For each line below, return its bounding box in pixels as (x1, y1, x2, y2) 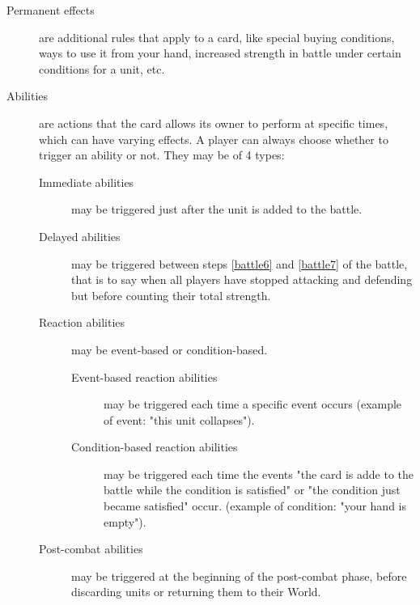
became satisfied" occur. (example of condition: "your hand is (104, 497, 407, 514)
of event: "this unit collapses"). (104, 411, 255, 428)
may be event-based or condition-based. (71, 341, 268, 357)
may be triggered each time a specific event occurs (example (104, 396, 402, 412)
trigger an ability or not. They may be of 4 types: (39, 146, 285, 163)
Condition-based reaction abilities (71, 438, 238, 455)
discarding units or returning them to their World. (71, 583, 321, 600)
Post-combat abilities (39, 540, 143, 557)
